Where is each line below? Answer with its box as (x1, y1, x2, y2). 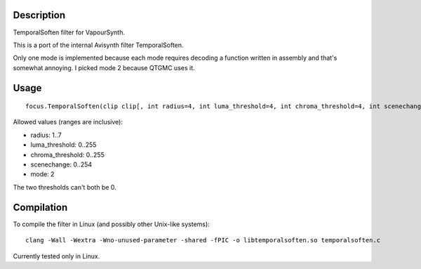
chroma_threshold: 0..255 (30, 150, 105, 159)
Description (13, 9, 66, 21)
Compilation (13, 201, 68, 214)
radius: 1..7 (30, 131, 62, 139)
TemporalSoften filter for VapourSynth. (13, 28, 126, 37)
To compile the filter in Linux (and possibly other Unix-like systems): (13, 220, 210, 228)
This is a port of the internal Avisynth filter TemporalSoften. (13, 41, 184, 49)
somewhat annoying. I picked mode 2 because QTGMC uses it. (13, 63, 196, 72)
